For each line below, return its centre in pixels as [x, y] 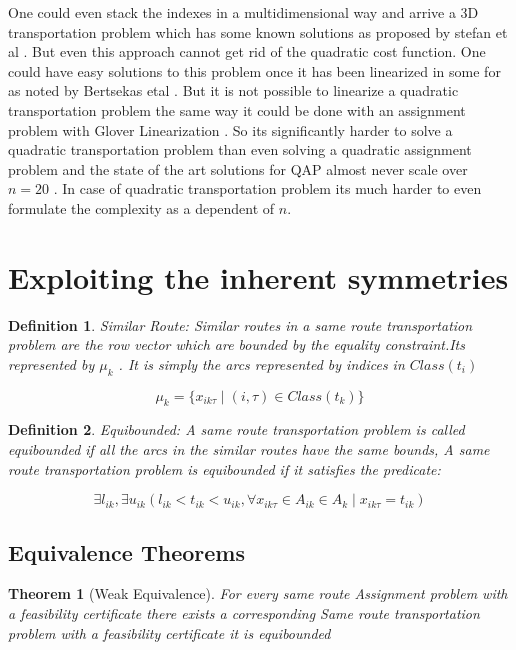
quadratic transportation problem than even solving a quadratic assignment [240, 149]
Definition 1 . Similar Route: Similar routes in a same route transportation [240, 324]
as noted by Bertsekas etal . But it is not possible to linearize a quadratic [233, 90]
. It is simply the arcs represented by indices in [261, 363]
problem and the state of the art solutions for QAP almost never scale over [238, 168]
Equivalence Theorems [126, 551]
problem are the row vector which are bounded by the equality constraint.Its [236, 344]
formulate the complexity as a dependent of [141, 207]
